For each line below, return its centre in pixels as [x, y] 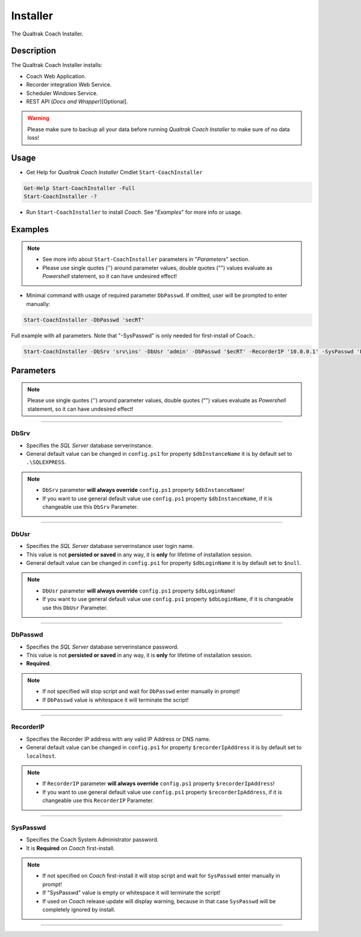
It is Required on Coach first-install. [70, 848]
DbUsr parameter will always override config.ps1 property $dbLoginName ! [139, 591]
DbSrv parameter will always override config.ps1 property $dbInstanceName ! [143, 490]
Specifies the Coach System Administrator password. [92, 839]
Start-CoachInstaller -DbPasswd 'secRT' [84, 320]
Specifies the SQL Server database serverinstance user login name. [110, 546]
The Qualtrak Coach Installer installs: [57, 65]
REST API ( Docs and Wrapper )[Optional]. [77, 102]
